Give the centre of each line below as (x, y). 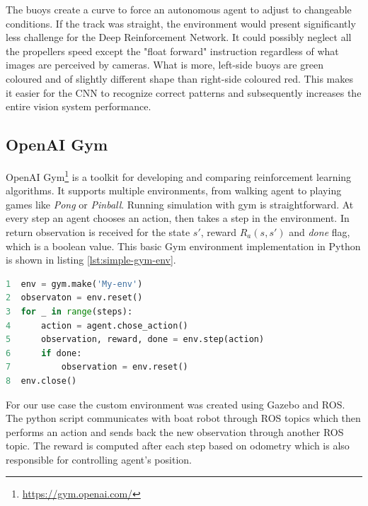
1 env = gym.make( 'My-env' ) (74, 284)
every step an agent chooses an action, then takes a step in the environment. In (178, 218)
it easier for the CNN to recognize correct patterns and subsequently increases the (184, 92)
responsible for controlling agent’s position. (99, 459)
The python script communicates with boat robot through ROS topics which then (183, 418)
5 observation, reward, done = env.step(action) (135, 340)
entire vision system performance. (79, 106)
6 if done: (44, 353)
